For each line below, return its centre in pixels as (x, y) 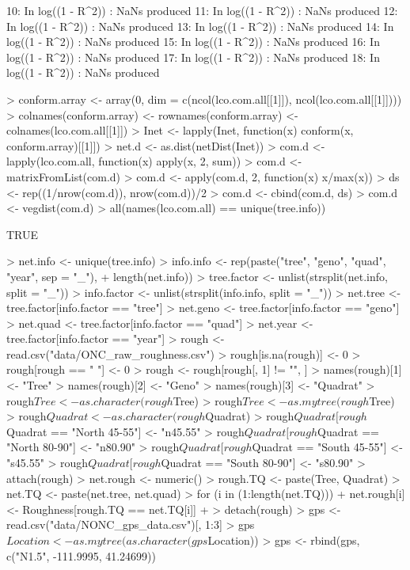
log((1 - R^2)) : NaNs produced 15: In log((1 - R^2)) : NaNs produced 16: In (193, 42)
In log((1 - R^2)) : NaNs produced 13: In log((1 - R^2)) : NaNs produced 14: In (200, 26)
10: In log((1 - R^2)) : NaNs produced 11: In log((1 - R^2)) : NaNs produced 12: (202, 10)
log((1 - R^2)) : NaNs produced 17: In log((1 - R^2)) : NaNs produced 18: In (193, 57)
